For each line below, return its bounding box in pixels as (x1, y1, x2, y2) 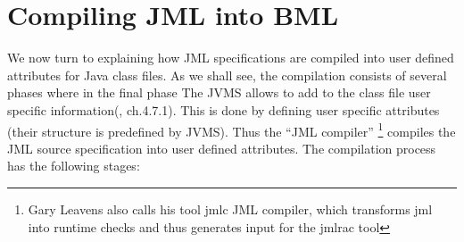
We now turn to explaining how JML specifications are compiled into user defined (7, 48, 454, 67)
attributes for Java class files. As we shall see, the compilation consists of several (7, 65, 447, 84)
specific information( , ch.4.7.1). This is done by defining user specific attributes (7, 100, 440, 119)
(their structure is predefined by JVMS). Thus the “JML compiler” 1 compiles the (7, 119, 456, 140)
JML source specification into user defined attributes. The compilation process (7, 138, 436, 157)
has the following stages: (7, 156, 140, 175)
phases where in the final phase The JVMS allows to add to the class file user (7, 83, 431, 102)
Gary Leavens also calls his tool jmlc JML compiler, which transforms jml (28, 199, 433, 218)
